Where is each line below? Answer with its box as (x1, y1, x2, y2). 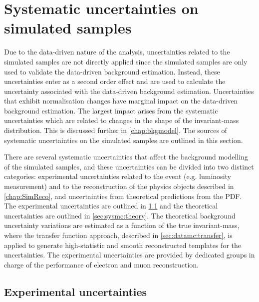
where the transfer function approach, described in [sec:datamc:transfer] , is (4, 230, 233, 240)
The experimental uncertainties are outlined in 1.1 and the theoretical (4, 200, 218, 211)
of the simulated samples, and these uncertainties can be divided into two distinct (4, 161, 254, 171)
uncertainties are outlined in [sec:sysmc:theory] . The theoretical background (4, 210, 236, 220)
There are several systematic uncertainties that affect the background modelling (4, 151, 248, 162)
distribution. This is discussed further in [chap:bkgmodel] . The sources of (4, 125, 227, 135)
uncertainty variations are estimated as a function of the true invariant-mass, (4, 220, 240, 230)
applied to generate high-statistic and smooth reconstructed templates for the (4, 239, 241, 250)
